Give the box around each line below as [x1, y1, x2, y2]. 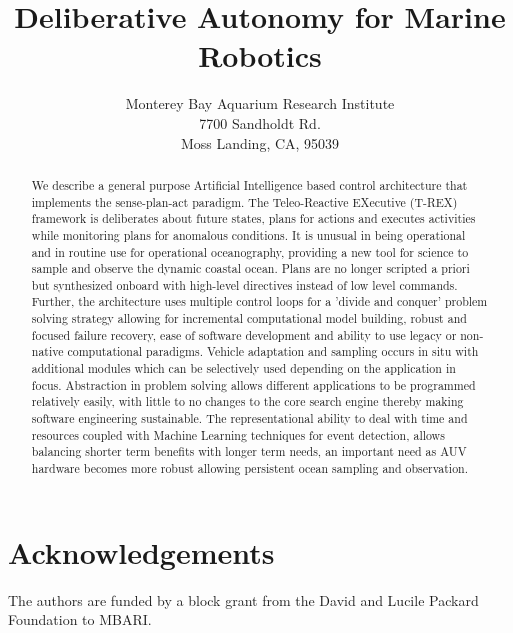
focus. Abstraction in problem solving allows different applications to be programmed [31, 376, 476, 393]
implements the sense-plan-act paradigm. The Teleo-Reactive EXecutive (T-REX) [31, 193, 458, 210]
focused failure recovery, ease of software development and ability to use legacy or [31, 326, 457, 343]
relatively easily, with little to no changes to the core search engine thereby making [31, 393, 464, 410]
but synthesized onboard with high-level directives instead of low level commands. [31, 276, 458, 293]
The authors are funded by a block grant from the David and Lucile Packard [8, 589, 479, 610]
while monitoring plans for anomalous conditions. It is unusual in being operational [31, 226, 466, 243]
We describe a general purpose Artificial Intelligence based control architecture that [31, 176, 468, 193]
